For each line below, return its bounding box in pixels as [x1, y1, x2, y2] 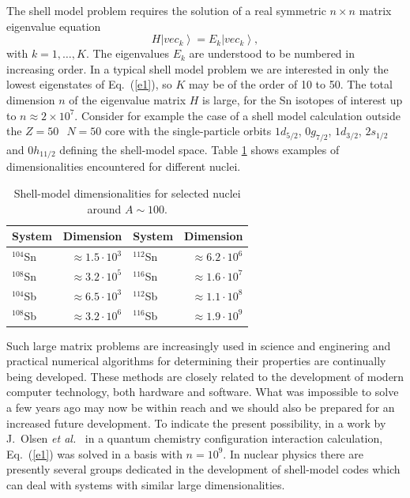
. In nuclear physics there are [223, 445, 363, 462]
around [87, 200, 122, 217]
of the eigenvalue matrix [69, 91, 186, 108]
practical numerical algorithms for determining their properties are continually [6, 353, 386, 369]
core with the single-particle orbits [105, 123, 272, 139]
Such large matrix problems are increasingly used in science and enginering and [6, 337, 391, 353]
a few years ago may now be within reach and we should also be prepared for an [6, 399, 395, 416]
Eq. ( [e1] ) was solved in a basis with [6, 445, 182, 462]
